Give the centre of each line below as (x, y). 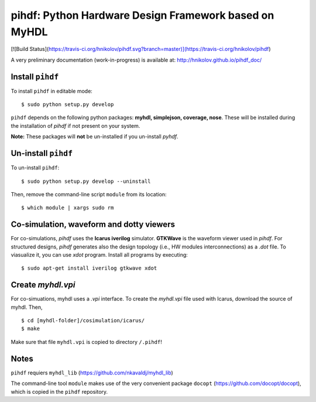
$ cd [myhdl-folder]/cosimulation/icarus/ (83, 321)
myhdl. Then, (27, 307)
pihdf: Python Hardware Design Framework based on (142, 15)
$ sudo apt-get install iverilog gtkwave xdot (89, 268)
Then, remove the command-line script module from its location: (89, 194)
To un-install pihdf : (35, 168)
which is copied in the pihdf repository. (59, 391)
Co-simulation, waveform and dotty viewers (93, 225)
